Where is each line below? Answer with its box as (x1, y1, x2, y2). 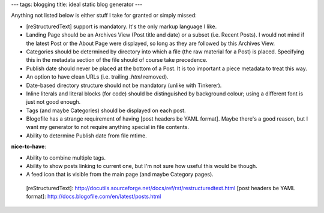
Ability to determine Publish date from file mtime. (26, 132, 147, 139)
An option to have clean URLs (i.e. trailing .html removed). (26, 73, 169, 80)
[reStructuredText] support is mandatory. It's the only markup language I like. (26, 23, 217, 30)
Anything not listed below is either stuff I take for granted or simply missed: (11, 12, 197, 19)
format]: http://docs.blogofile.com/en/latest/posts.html (26, 193, 161, 200)
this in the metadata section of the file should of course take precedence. (26, 56, 208, 64)
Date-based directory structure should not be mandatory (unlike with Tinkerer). (26, 82, 222, 89)
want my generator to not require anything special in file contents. (26, 124, 189, 131)
